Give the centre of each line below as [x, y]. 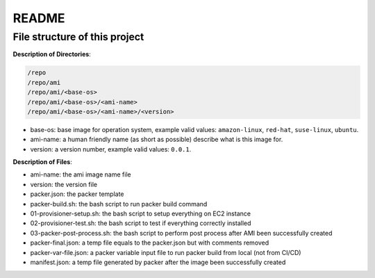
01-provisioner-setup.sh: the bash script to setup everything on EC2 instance [141, 214]
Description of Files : [42, 162]
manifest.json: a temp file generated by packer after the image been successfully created [158, 262]
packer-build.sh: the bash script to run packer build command [119, 204]
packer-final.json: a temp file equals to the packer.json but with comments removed [150, 243]
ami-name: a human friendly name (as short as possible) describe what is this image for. [157, 140]
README [39, 18]
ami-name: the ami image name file [81, 174]
